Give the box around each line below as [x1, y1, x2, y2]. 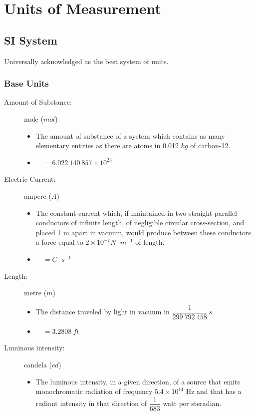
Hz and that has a [186, 386, 242, 396]
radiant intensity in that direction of [35, 398, 147, 408]
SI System [4, 32, 57, 48]
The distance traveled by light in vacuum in [35, 306, 170, 317]
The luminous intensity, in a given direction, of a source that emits [35, 376, 240, 386]
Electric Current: [4, 174, 56, 184]
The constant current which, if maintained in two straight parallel [35, 207, 238, 218]
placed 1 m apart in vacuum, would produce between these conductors [35, 227, 251, 237]
